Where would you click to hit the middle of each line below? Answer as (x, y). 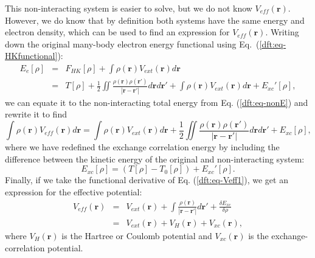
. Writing (282, 32)
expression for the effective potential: (74, 191)
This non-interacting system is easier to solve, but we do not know (129, 8)
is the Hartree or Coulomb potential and (137, 235)
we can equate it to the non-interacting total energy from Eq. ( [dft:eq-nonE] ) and (157, 102)
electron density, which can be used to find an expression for (117, 32)
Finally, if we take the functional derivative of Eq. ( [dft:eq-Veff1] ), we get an (147, 180)
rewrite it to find (36, 114)
